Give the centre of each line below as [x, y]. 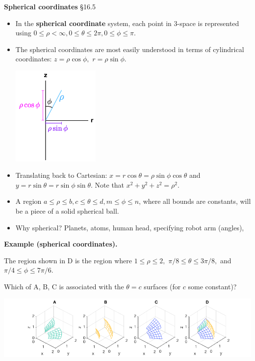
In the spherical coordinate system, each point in [93, 23]
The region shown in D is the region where [68, 260]
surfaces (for [162, 286]
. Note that [108, 184]
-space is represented [208, 23]
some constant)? [212, 286]
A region [28, 201]
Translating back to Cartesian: [61, 175]
